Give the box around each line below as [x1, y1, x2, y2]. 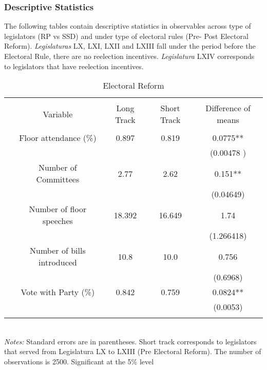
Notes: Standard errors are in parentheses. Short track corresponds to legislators [4, 336, 257, 346]
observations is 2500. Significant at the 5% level [4, 356, 154, 366]
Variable [43, 108, 73, 120]
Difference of [205, 102, 251, 114]
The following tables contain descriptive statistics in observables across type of [4, 20, 251, 31]
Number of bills [30, 244, 86, 257]
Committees [36, 173, 80, 186]
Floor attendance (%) [19, 132, 97, 144]
